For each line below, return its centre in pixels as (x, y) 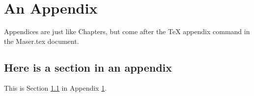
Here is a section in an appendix (88, 67)
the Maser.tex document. (42, 41)
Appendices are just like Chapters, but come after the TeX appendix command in (127, 31)
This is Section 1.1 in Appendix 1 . (56, 87)
